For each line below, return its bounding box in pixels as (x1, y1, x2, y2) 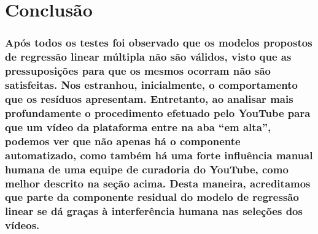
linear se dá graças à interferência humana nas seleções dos (5, 203, 303, 219)
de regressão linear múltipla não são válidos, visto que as (5, 49, 292, 64)
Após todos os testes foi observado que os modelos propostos (5, 35, 312, 50)
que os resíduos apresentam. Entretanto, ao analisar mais (5, 91, 293, 106)
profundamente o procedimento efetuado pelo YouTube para (5, 105, 311, 120)
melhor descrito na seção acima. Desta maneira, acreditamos (5, 175, 311, 191)
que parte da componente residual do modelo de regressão (5, 189, 299, 205)
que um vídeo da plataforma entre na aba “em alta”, (5, 119, 271, 134)
